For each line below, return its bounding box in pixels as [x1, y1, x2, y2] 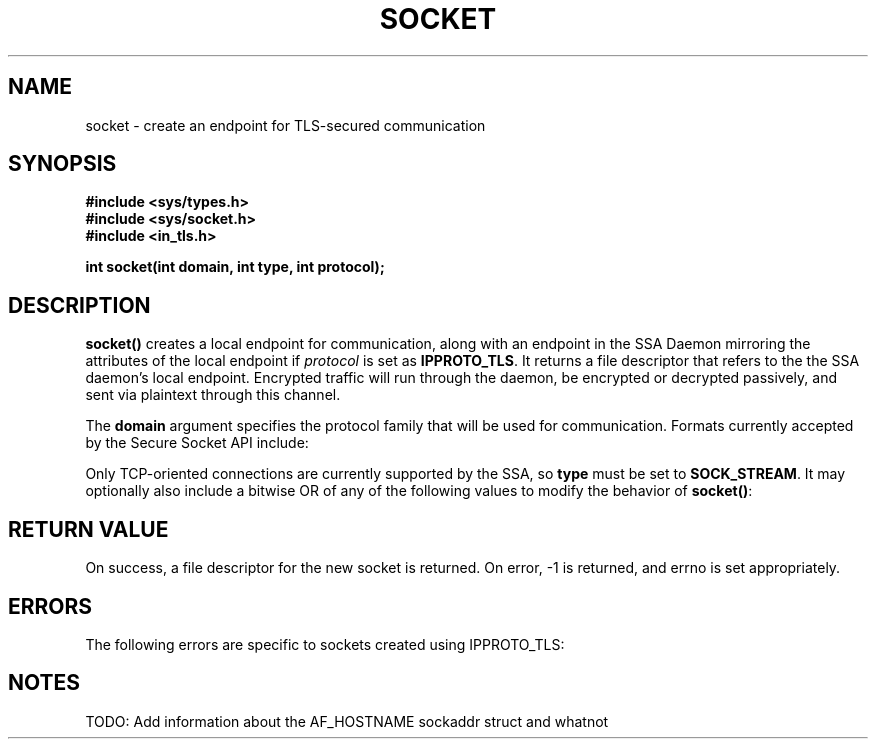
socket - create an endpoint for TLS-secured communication [85, 116, 486, 134]
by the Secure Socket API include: [85, 434, 309, 452]
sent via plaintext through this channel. [85, 386, 341, 404]
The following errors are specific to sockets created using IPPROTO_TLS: [85, 635, 565, 653]
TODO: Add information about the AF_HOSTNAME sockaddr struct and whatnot [85, 712, 609, 730]
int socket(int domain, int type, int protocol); [85, 258, 385, 276]
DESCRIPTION [8, 292, 151, 318]
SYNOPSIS [8, 151, 117, 177]
